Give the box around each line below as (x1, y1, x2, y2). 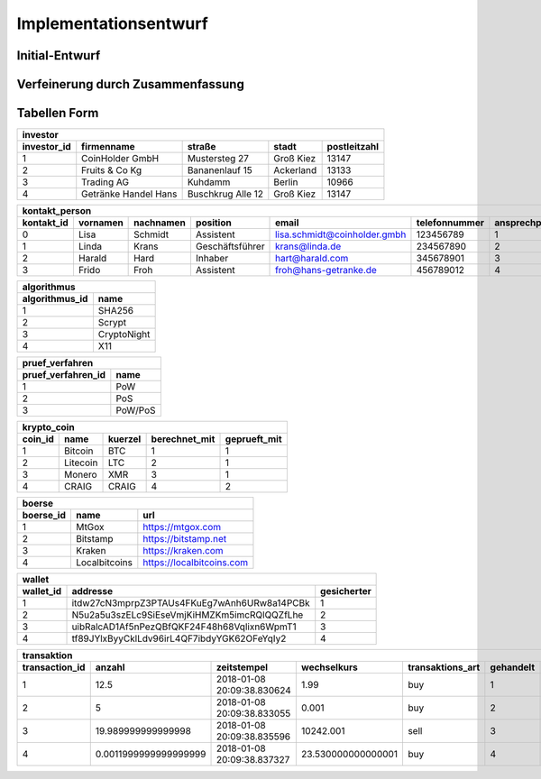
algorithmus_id (22, 293, 88, 306)
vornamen (78, 216, 124, 229)
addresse (71, 585, 113, 598)
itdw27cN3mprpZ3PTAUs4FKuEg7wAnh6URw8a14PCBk (71, 597, 310, 609)
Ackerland (273, 164, 317, 177)
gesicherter (320, 585, 371, 598)
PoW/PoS (115, 404, 157, 417)
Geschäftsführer (195, 240, 265, 252)
